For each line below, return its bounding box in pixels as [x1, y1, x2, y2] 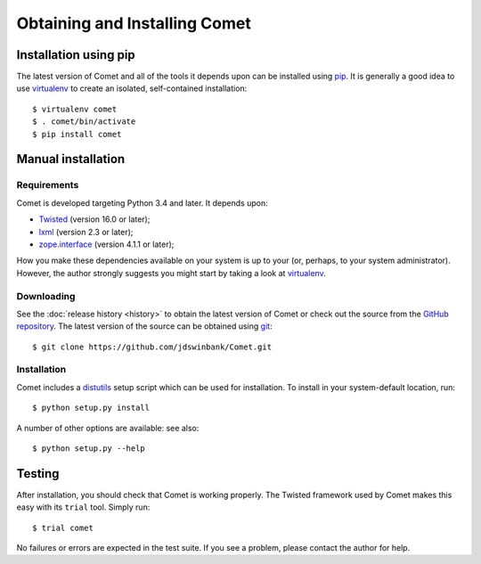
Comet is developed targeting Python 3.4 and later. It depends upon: [16, 197, 268, 208]
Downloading [16, 290, 76, 302]
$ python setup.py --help [32, 443, 146, 454]
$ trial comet [32, 522, 94, 533]
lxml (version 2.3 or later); [38, 226, 134, 237]
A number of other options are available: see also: [16, 422, 200, 433]
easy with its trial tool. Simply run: [16, 502, 151, 512]
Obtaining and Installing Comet [16, 13, 251, 33]
